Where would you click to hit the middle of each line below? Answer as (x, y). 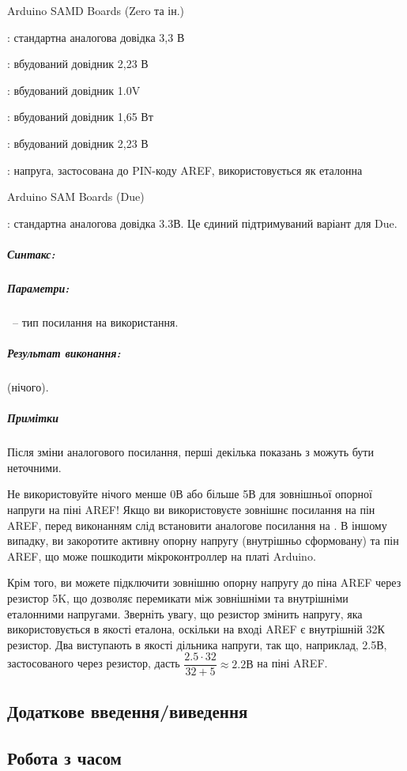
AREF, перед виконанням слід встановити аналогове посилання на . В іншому (197, 525)
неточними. (34, 467)
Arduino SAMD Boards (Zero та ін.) (96, 10)
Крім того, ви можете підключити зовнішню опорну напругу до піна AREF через (204, 582)
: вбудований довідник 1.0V (74, 90)
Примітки (33, 418)
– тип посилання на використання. (95, 321)
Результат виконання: (64, 353)
